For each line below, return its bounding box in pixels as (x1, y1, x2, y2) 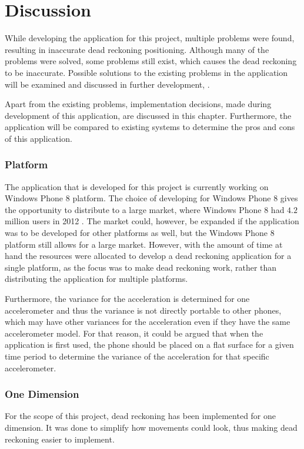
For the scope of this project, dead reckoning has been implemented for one (5, 410, 276, 422)
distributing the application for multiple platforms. (5, 272, 188, 285)
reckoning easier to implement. (5, 433, 115, 445)
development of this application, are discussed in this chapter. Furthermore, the (5, 109, 292, 121)
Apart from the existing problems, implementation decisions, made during (5, 98, 272, 110)
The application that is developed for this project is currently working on (5, 180, 269, 192)
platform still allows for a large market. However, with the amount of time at (5, 238, 283, 250)
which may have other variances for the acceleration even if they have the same (5, 315, 290, 328)
